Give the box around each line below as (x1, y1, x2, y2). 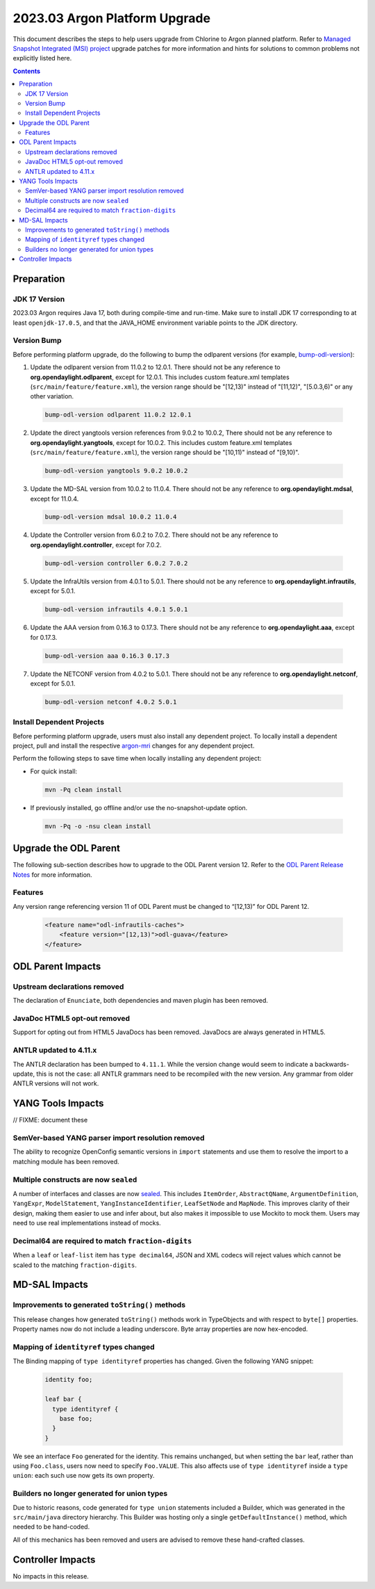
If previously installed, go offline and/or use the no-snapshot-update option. (30, 803, 248, 812)
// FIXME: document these (12, 1116, 88, 1124)
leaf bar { (44, 1395, 82, 1403)
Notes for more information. (12, 870, 93, 879)
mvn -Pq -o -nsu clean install (44, 822, 152, 830)
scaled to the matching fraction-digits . (12, 1261, 137, 1269)
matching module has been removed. (12, 1157, 119, 1165)
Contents (12, 67, 41, 75)
